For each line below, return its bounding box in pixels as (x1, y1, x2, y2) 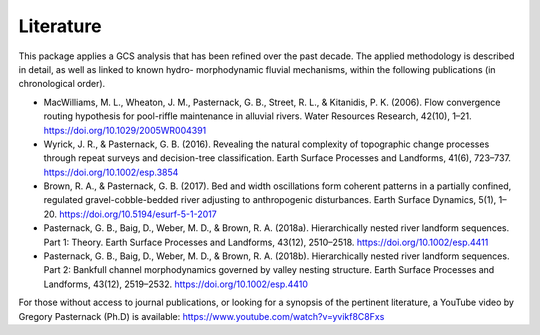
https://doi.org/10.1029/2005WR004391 (43, 124, 207, 136)
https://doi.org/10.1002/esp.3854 (43, 166, 179, 178)
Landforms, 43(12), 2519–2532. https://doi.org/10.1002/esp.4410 (43, 278, 309, 290)
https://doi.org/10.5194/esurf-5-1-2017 (59, 208, 217, 220)
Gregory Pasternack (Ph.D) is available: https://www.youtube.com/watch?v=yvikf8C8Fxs (18, 310, 385, 322)
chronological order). (18, 78, 106, 90)
